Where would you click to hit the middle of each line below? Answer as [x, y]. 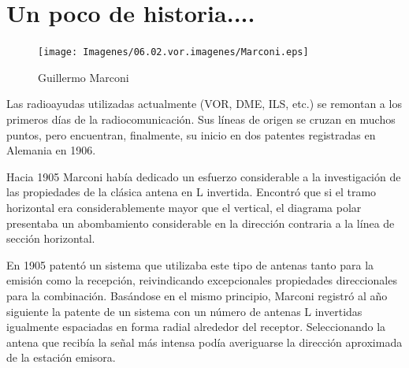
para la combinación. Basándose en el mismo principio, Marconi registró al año [197, 295]
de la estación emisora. [61, 357]
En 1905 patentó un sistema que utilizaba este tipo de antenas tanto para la [190, 264]
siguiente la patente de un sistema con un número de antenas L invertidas [184, 311]
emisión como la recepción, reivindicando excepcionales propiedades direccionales [202, 280]
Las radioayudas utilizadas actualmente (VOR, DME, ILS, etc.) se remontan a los [204, 104]
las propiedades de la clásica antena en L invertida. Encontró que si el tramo [191, 192]
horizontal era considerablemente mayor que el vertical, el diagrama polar [184, 207]
